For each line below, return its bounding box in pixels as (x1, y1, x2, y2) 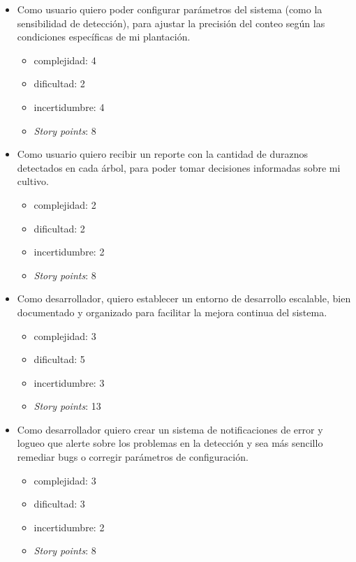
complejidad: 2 (34, 197, 96, 212)
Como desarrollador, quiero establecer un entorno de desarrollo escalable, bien (17, 291, 351, 306)
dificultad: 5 (34, 352, 85, 367)
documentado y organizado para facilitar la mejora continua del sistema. (17, 304, 327, 319)
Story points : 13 (34, 399, 101, 413)
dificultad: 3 (34, 496, 85, 511)
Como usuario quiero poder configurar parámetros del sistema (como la (17, 2, 322, 16)
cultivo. (17, 174, 49, 188)
